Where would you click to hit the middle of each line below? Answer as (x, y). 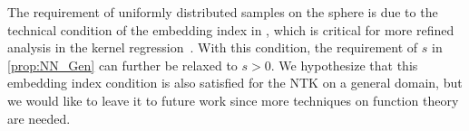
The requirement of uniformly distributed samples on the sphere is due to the (223, 12)
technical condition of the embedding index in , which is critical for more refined (231, 29)
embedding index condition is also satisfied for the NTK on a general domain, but (235, 83)
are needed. (39, 118)
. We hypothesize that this (344, 65)
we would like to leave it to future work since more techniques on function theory (233, 100)
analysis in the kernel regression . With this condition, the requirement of (213, 47)
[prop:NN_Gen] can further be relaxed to (122, 65)
